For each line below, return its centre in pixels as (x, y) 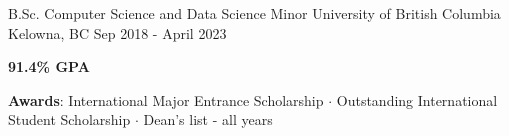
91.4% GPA (49, 66)
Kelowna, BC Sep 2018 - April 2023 (117, 32)
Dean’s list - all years (208, 119)
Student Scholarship (69, 119)
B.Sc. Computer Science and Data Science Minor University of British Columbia (254, 13)
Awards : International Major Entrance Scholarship (166, 99)
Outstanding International (417, 99)
